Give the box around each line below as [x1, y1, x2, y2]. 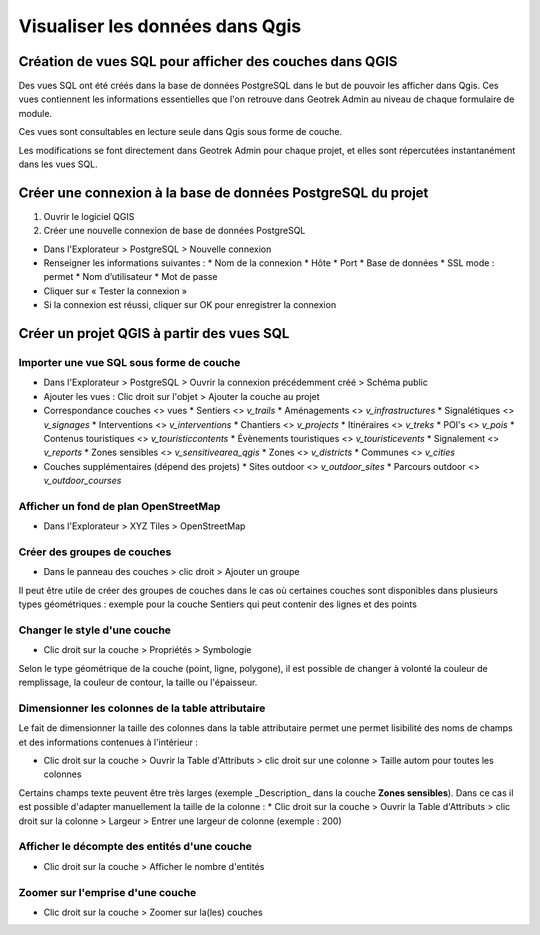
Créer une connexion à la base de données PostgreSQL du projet [18, 184, 429, 201]
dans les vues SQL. [18, 158, 99, 170]
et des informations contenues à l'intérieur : [18, 736, 199, 748]
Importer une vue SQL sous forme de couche [18, 356, 241, 370]
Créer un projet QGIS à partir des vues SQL [18, 325, 290, 342]
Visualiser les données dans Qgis [18, 15, 302, 37]
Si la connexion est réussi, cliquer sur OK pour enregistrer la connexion [43, 299, 337, 311]
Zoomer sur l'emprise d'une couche [18, 885, 197, 899]
